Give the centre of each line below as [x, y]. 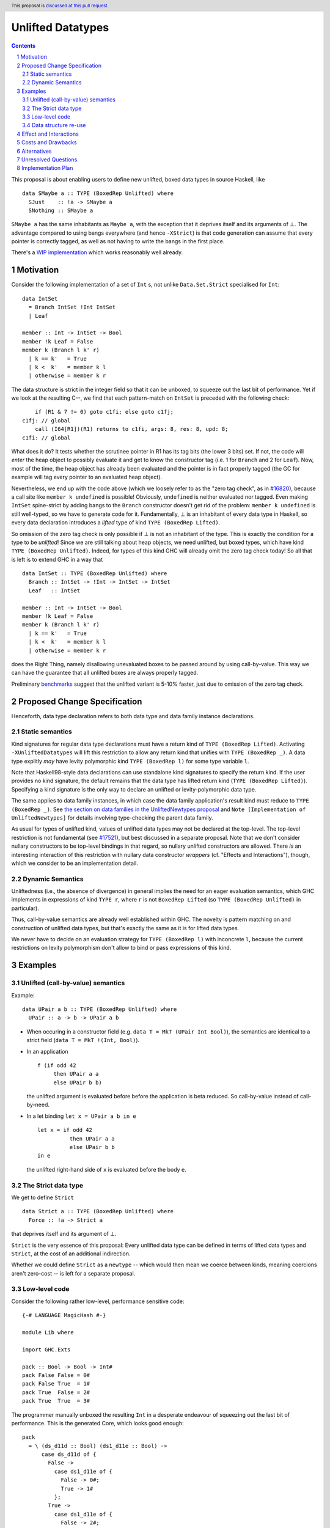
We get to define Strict [43, 1197]
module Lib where [48, 1332]
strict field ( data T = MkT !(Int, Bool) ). [83, 1040]
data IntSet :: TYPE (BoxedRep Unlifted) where [95, 574]
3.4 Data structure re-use [54, 125]
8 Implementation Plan [45, 168]
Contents [24, 45]
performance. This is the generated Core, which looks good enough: [97, 1423]
